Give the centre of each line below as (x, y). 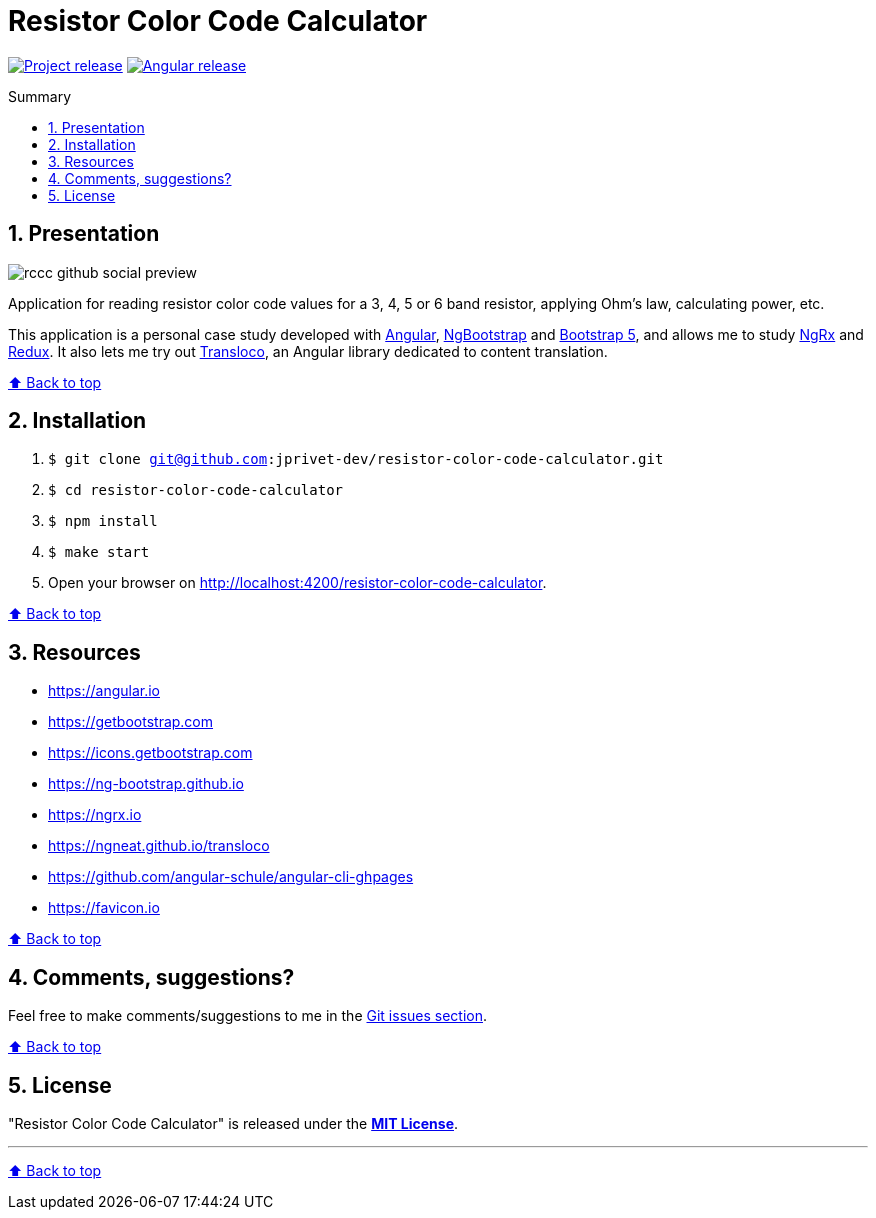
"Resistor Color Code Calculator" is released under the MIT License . (233, 1123)
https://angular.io (104, 691)
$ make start (99, 552)
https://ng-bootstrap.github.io (146, 784)
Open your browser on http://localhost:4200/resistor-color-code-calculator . (297, 583)
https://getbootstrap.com (131, 722)
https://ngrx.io (95, 815)
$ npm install (103, 521)
